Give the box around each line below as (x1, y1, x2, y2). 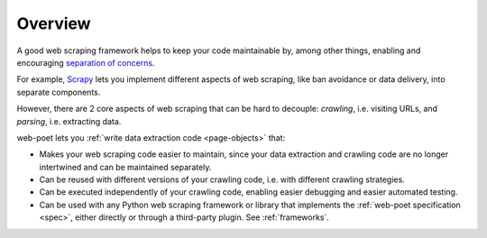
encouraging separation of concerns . (16, 57, 155, 68)
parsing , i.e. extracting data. (16, 115, 122, 126)
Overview (16, 14, 91, 33)
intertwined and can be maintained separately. (39, 161, 212, 172)
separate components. (16, 87, 101, 97)
